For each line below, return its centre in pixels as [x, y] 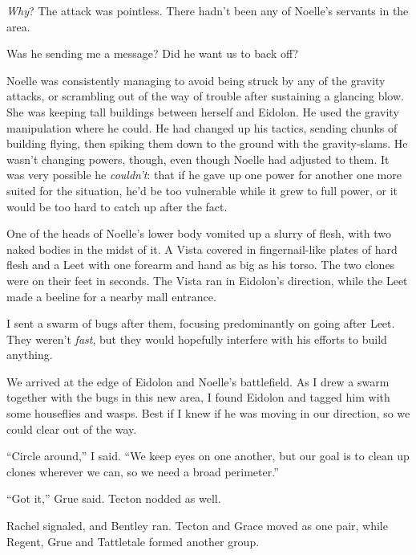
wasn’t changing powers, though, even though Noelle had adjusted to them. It [198, 159]
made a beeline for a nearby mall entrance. [111, 296]
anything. [30, 355]
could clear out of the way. [72, 428]
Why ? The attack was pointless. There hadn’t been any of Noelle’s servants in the [208, 10]
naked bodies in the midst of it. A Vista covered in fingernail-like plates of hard [202, 249]
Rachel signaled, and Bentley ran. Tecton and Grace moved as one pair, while [197, 526]
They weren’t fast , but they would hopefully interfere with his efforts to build [197, 339]
